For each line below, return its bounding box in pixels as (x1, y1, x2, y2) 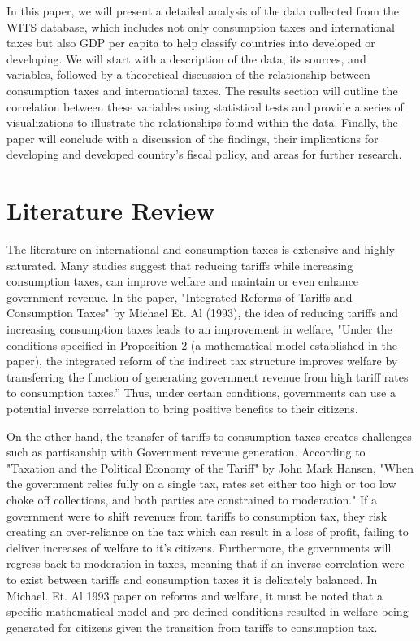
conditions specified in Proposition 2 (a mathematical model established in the (6, 336, 397, 353)
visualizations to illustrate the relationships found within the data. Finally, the (6, 114, 398, 131)
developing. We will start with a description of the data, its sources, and (6, 50, 366, 67)
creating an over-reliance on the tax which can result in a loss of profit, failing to (6, 523, 409, 540)
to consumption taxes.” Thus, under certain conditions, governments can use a (6, 384, 396, 401)
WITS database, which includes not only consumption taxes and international (6, 18, 395, 35)
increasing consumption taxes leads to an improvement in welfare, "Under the (6, 320, 392, 338)
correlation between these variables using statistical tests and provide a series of (6, 98, 404, 115)
